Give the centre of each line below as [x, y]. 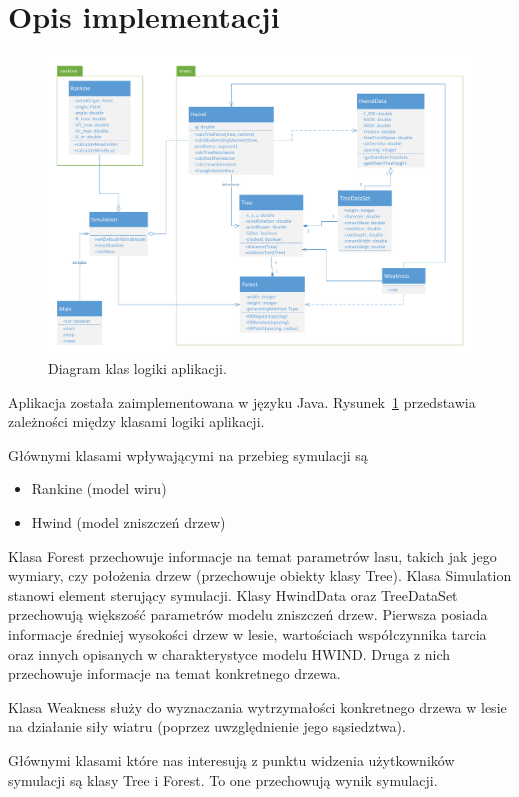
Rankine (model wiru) [99, 488]
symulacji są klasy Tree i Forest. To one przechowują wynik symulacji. [223, 779]
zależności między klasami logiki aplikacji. [136, 421]
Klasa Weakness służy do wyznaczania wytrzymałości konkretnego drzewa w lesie [257, 706]
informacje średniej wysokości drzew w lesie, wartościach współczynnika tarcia [247, 634]
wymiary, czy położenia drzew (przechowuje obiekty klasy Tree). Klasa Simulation [260, 575]
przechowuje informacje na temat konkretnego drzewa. [174, 673]
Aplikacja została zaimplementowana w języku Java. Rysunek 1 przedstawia [242, 401]
